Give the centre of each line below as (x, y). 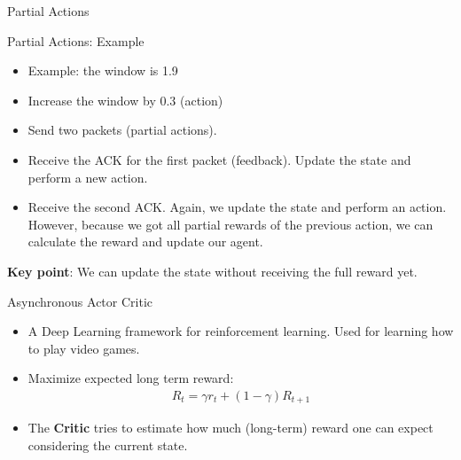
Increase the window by (92, 100)
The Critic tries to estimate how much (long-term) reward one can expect (230, 428)
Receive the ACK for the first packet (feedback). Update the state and (219, 159)
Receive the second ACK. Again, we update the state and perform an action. (237, 207)
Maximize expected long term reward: (131, 378)
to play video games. (84, 348)
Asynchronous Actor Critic (80, 301)
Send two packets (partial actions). (122, 130)
